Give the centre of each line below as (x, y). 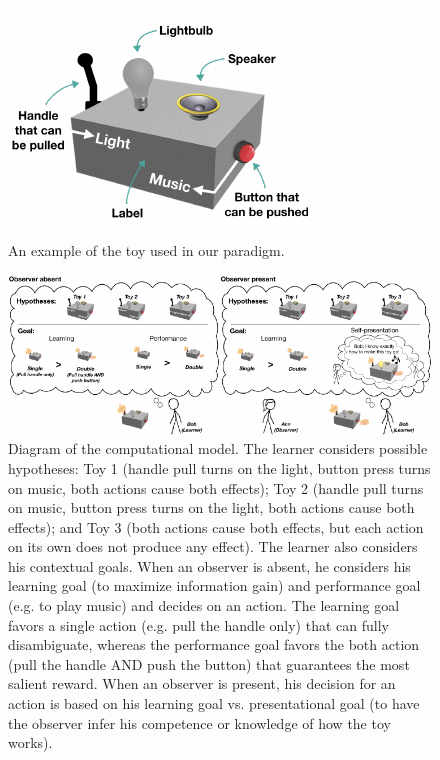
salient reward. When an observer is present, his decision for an (202, 683)
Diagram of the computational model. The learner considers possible (218, 448)
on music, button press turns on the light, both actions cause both (211, 507)
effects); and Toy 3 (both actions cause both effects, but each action (216, 526)
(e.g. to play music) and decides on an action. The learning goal (204, 605)
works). (30, 742)
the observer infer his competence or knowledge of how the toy (199, 722)
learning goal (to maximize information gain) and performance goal (214, 585)
